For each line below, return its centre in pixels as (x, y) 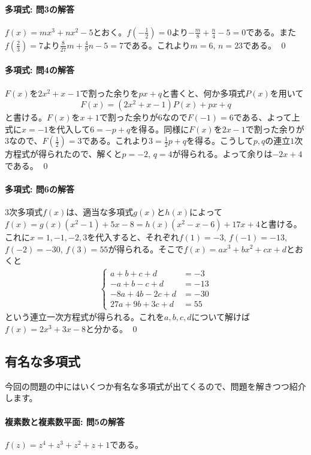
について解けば (221, 317)
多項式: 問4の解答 (40, 70)
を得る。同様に (160, 129)
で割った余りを (109, 93)
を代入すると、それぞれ (133, 236)
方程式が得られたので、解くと (64, 154)
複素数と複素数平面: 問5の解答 (65, 421)
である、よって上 (267, 117)
